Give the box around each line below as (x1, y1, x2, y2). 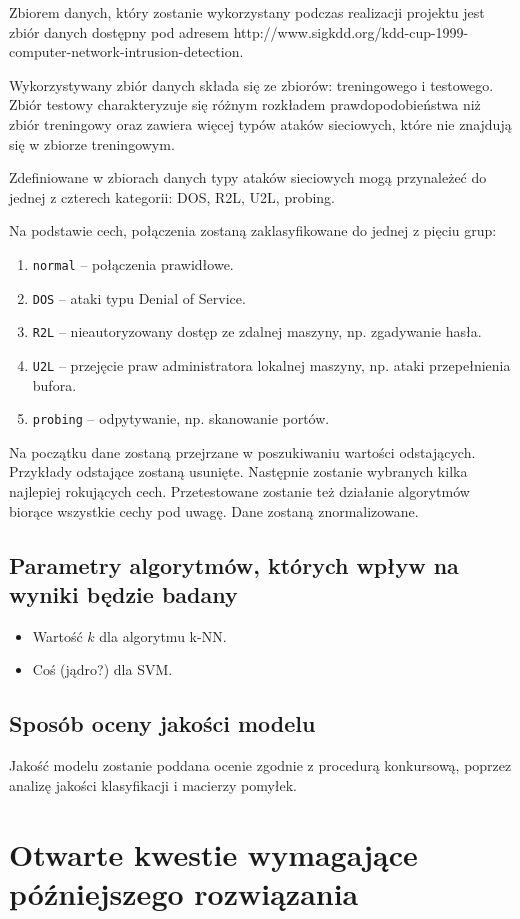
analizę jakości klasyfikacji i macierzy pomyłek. (9, 774, 297, 795)
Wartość (32, 625, 83, 646)
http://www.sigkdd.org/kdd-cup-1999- (233, 21, 469, 42)
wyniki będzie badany (9, 578, 238, 609)
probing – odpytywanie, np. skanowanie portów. (32, 408, 330, 429)
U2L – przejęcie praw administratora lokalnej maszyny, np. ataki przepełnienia (32, 354, 511, 375)
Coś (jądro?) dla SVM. (32, 659, 173, 680)
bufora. (32, 374, 77, 395)
